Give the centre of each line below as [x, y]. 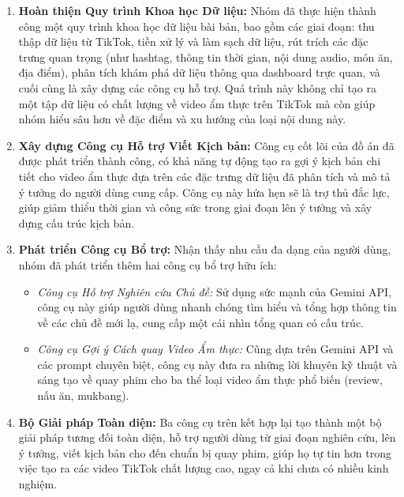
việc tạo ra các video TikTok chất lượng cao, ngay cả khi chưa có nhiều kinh [204, 468]
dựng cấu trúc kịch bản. [77, 222]
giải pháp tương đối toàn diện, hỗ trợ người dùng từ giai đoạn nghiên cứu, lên [207, 437]
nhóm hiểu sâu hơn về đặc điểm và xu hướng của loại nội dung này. [182, 119]
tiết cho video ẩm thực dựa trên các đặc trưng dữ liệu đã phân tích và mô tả [204, 176]
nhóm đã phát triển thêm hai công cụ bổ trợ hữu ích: [148, 264]
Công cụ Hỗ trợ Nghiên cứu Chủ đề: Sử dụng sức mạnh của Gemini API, [215, 291]
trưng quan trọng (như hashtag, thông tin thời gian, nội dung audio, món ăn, [206, 56]
